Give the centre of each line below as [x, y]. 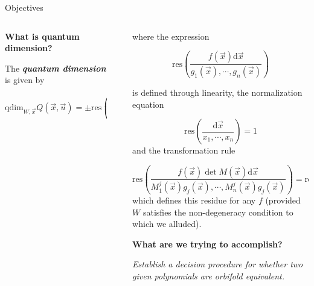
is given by [25, 80]
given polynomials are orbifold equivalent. [209, 276]
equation [148, 104]
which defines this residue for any [194, 200]
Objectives [24, 7]
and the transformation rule [184, 150]
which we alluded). [167, 224]
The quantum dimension [56, 68]
